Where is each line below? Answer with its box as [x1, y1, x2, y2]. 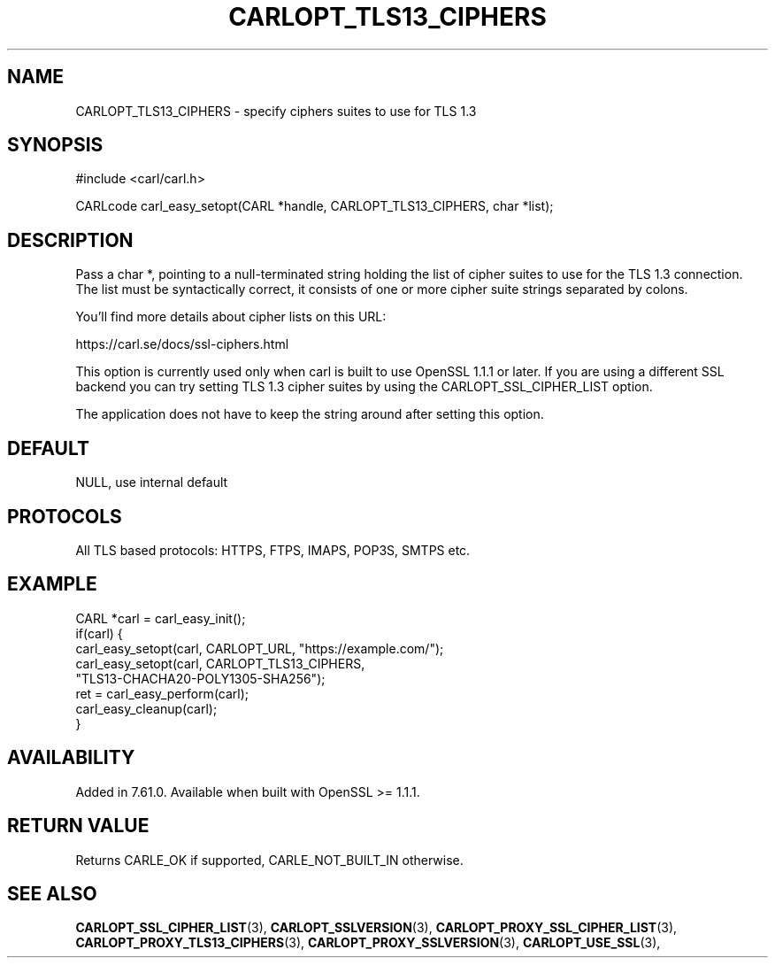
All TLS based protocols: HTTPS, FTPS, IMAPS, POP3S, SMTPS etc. [75, 542, 471, 558]
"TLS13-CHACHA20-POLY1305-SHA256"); [75, 670, 326, 686]
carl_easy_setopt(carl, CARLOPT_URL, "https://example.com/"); [75, 640, 444, 656]
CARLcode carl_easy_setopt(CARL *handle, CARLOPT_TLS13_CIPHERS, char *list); [75, 198, 554, 214]
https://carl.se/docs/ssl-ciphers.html [75, 336, 289, 352]
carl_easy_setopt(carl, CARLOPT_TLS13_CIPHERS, [75, 655, 365, 671]
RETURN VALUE [7, 814, 150, 838]
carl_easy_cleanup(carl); [75, 700, 218, 716]
